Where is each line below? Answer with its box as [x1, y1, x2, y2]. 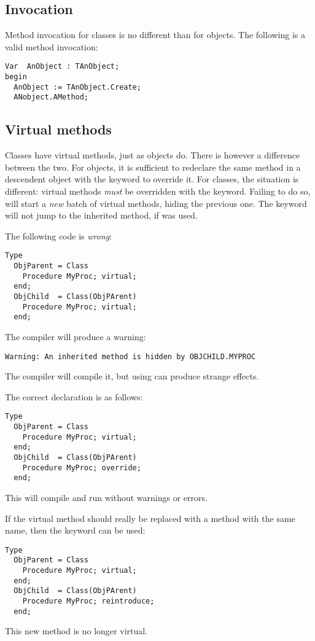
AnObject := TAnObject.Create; [14, 82, 141, 91]
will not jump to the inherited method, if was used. [5, 209, 198, 222]
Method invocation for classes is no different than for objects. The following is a [5, 28, 306, 41]
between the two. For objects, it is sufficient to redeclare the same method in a [5, 160, 301, 173]
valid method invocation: [5, 40, 98, 53]
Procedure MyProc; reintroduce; [22, 597, 155, 606]
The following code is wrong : [5, 229, 112, 242]
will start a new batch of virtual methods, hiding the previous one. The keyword [5, 196, 307, 209]
